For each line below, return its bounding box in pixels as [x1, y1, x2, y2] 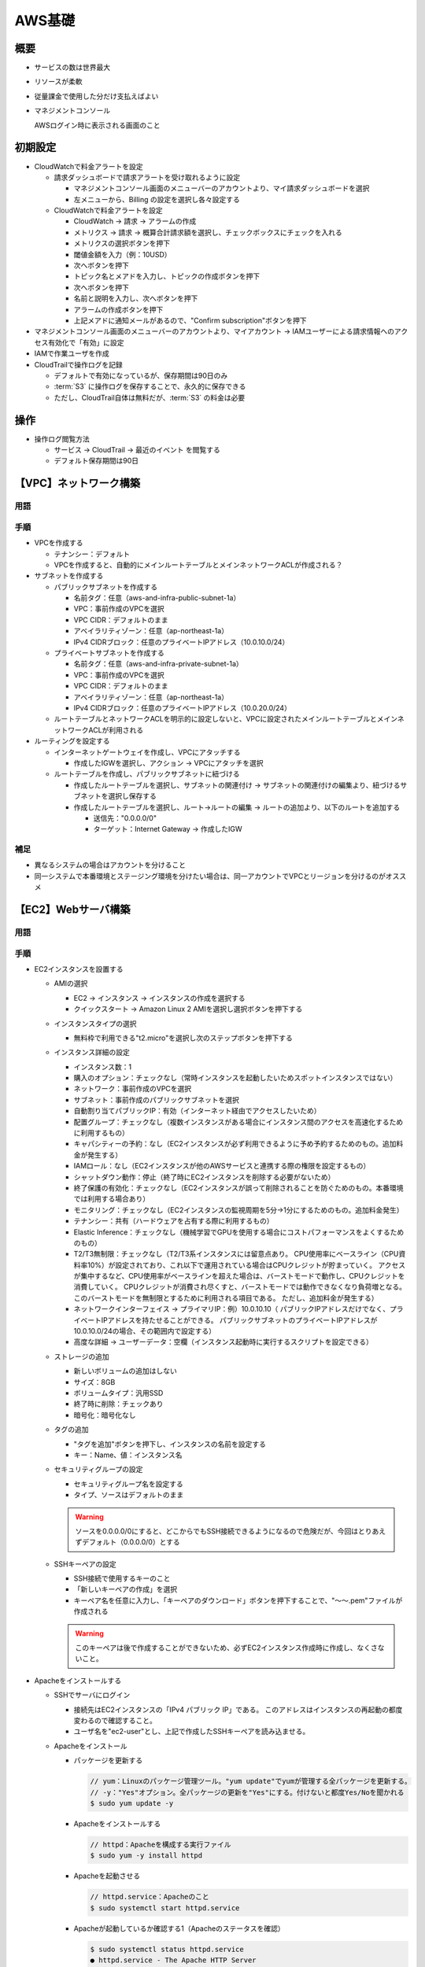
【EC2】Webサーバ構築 [14, 903, 131, 917]
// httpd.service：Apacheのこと [90, 1892, 210, 1902]
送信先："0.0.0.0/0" [93, 813, 157, 822]
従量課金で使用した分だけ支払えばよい [34, 91, 159, 101]
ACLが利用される [87, 725, 144, 735]
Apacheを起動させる [73, 1871, 141, 1880]
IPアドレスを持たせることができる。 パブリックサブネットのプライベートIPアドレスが [101, 1315, 378, 1325]
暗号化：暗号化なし [73, 1410, 136, 1419]
